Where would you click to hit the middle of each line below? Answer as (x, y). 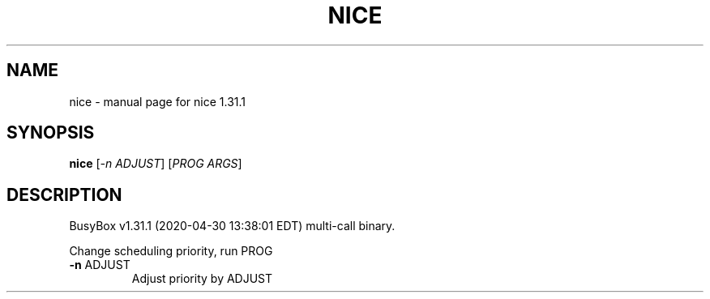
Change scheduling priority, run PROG (171, 251)
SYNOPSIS (51, 133)
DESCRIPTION (64, 194)
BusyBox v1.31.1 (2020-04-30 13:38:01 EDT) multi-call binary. (232, 226)
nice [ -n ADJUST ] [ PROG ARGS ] (156, 164)
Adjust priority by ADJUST (202, 279)
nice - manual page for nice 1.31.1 (157, 101)
